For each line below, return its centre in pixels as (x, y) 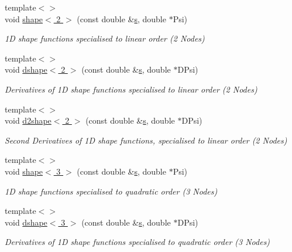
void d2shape (28, 120)
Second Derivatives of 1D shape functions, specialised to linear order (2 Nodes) (146, 140)
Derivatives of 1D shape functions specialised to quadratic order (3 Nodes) (138, 242)
